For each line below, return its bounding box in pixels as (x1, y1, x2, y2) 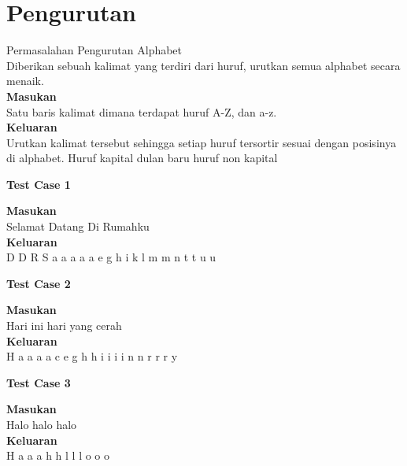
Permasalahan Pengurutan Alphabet (6, 42, 183, 58)
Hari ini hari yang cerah (6, 317, 122, 334)
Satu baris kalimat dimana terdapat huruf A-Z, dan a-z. (6, 103, 277, 120)
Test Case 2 (6, 275, 71, 291)
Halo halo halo (6, 416, 77, 432)
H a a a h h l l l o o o (6, 447, 110, 464)
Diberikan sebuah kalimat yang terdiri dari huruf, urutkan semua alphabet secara (6, 57, 401, 73)
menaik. (6, 72, 44, 89)
